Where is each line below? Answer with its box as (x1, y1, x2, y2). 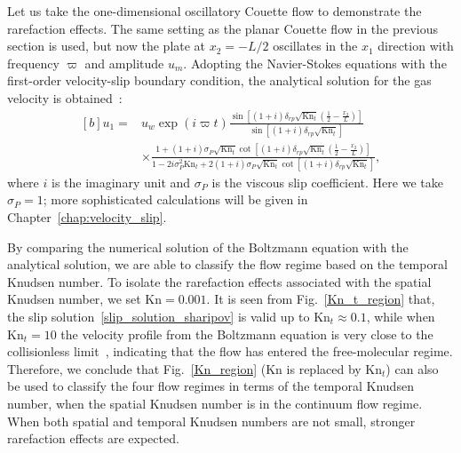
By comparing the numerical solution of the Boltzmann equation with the (7, 237, 409, 256)
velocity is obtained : (7, 88, 123, 107)
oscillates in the (273, 36, 358, 55)
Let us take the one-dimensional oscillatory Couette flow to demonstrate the (7, 2, 422, 20)
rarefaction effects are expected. (7, 429, 179, 448)
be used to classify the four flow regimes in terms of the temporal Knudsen (7, 377, 414, 395)
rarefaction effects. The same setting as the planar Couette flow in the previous (7, 19, 439, 37)
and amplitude (84, 53, 164, 72)
